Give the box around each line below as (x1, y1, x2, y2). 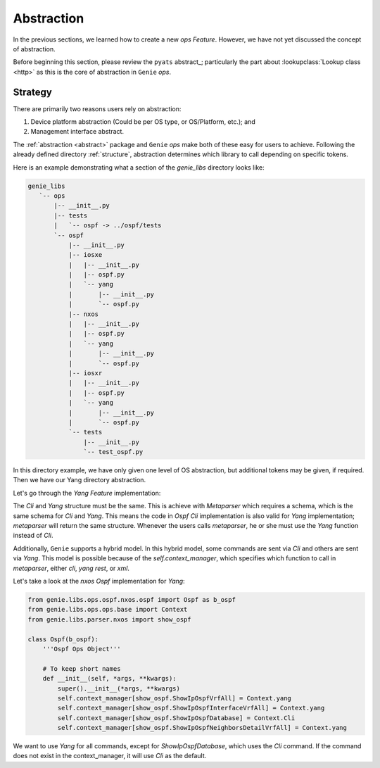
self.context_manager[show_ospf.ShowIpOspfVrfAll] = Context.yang (57, 694, 292, 702)
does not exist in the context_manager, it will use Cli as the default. (13, 752, 207, 760)
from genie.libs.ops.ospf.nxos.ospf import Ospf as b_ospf (27, 596, 236, 603)
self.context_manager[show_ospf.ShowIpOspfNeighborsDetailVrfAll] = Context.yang (57, 724, 348, 732)
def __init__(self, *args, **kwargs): (42, 674, 177, 683)
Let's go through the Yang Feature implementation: (13, 489, 161, 497)
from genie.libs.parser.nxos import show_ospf (27, 615, 191, 623)
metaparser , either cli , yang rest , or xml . (13, 564, 130, 572)
